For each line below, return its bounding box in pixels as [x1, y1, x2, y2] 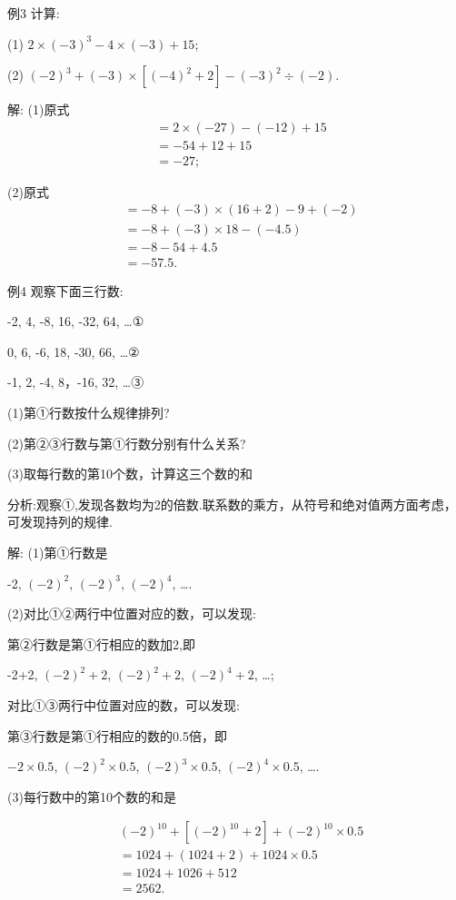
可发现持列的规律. [7, 512, 113, 531]
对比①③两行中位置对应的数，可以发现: [7, 695, 240, 714]
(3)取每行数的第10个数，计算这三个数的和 [7, 464, 253, 483]
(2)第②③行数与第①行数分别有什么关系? [7, 433, 246, 452]
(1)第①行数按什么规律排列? [7, 402, 170, 421]
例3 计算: [7, 4, 60, 22]
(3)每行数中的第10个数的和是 [7, 786, 176, 806]
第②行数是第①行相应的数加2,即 [7, 634, 195, 653]
